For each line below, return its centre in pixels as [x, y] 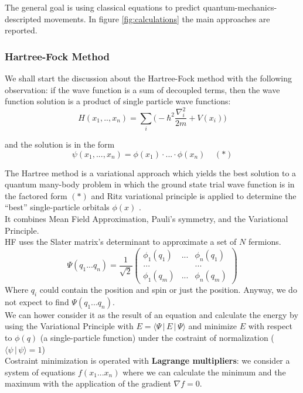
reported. [21, 30]
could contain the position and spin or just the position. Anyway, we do [168, 289]
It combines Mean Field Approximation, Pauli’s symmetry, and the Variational [147, 219]
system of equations [40, 372]
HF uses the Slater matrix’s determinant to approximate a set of [121, 242]
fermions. [265, 242]
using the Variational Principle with [69, 326]
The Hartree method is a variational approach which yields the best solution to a [151, 172]
